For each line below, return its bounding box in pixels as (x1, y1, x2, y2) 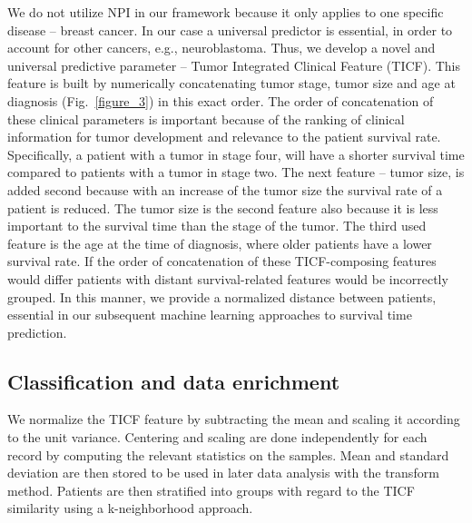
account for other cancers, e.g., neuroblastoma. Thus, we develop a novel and (7, 38, 436, 57)
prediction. (7, 322, 67, 341)
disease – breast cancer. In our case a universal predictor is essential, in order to (7, 20, 453, 39)
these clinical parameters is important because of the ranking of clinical (7, 109, 405, 128)
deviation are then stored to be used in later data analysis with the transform (7, 463, 439, 482)
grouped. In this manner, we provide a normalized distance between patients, (7, 287, 437, 306)
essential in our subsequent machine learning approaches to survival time (7, 305, 412, 324)
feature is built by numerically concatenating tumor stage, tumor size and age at (7, 74, 456, 93)
